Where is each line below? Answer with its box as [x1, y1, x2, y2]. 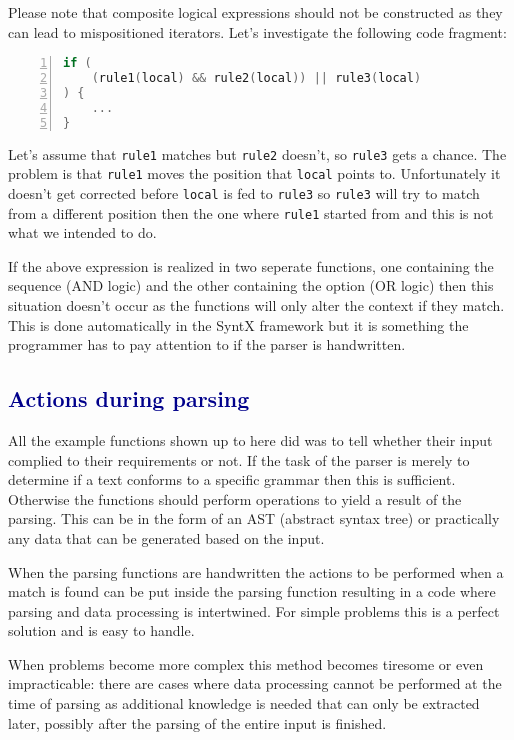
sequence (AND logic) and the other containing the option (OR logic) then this [8, 275, 494, 296]
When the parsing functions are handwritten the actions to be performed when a [8, 561, 504, 582]
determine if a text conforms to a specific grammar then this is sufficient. [8, 469, 456, 490]
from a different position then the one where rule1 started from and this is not [8, 202, 494, 223]
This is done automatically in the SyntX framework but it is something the [8, 314, 469, 335]
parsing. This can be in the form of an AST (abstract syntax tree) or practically [8, 508, 500, 529]
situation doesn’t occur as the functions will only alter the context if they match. [8, 294, 505, 315]
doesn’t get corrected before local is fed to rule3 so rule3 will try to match [8, 182, 480, 203]
